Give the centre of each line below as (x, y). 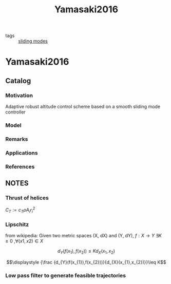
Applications (22, 153)
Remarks (17, 139)
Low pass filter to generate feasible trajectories (66, 275)
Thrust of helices (27, 198)
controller (15, 112)
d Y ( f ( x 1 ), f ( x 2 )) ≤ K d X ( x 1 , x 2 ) (86, 252)
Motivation (19, 95)
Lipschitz (17, 224)
